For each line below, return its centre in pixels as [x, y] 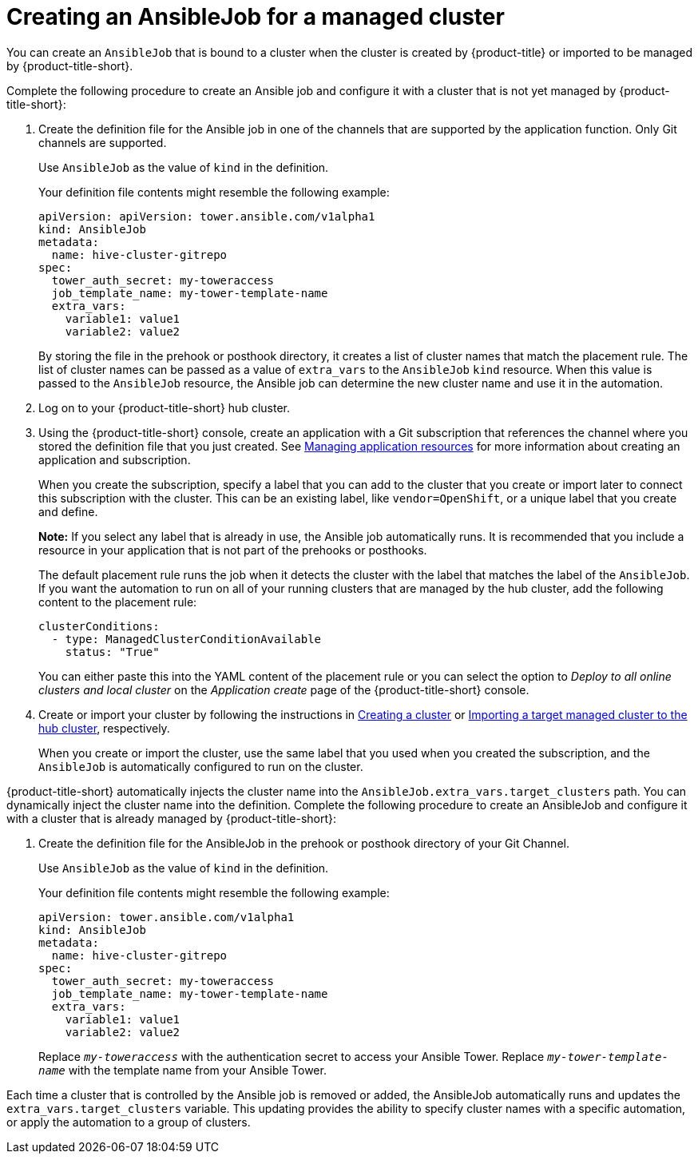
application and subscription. [115, 459]
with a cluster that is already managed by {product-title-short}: [172, 818]
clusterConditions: [99, 626]
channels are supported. [103, 142]
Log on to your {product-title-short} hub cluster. [164, 407]
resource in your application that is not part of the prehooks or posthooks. [233, 550]
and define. [68, 511]
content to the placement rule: [118, 602]
